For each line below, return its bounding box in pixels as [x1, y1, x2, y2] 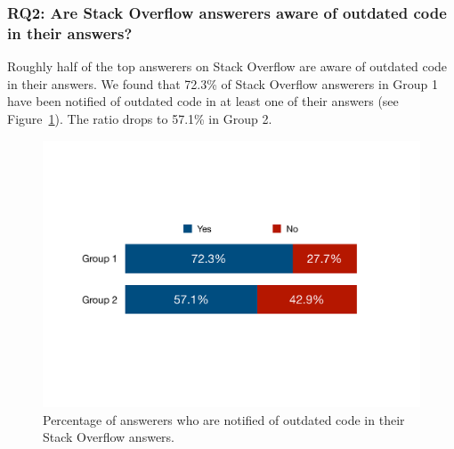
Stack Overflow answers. [43, 428, 174, 446]
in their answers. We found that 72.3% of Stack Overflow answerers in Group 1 [7, 74, 439, 93]
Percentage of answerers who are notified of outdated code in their [43, 410, 405, 429]
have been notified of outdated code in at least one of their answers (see [7, 92, 399, 110]
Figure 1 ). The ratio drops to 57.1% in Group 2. [7, 109, 272, 127]
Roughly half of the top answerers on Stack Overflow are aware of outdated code [7, 57, 448, 76]
